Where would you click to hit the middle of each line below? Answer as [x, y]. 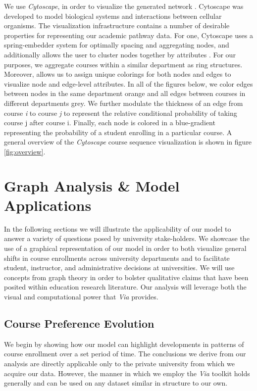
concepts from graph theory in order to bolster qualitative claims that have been [126, 277]
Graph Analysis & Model [92, 185]
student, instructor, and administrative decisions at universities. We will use [119, 268]
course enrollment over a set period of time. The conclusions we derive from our [125, 354]
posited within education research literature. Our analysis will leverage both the [125, 287]
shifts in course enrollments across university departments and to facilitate [117, 258]
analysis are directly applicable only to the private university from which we [119, 363]
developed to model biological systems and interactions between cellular [113, 16]
